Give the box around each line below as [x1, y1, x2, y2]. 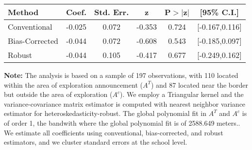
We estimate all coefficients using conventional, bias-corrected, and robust [4, 127, 223, 137]
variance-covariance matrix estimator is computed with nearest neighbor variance [4, 98, 246, 109]
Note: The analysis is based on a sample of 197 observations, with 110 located [4, 70, 238, 80]
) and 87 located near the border [151, 79, 248, 90]
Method [8, 6, 39, 18]
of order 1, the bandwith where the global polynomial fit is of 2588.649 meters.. [4, 117, 240, 128]
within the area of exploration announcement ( [4, 79, 143, 90]
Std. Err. [94, 6, 129, 18]
